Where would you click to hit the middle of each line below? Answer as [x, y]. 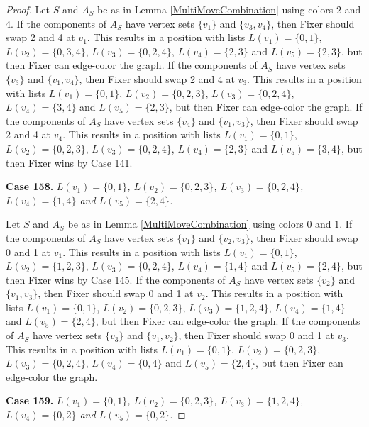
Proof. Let [28, 9]
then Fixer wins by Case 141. [69, 162]
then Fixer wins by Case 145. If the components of [116, 279]
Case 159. [30, 400]
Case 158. [30, 186]
